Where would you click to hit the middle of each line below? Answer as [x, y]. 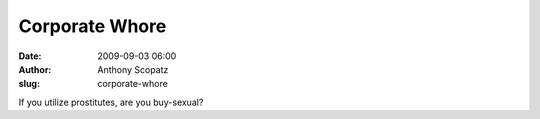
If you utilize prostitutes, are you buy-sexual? [111, 102]
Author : [35, 69]
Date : [30, 56]
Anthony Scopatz [133, 69]
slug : [29, 84]
